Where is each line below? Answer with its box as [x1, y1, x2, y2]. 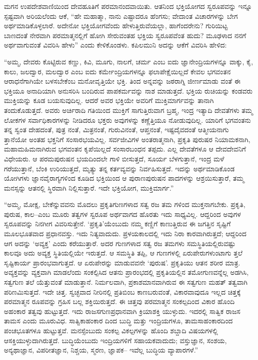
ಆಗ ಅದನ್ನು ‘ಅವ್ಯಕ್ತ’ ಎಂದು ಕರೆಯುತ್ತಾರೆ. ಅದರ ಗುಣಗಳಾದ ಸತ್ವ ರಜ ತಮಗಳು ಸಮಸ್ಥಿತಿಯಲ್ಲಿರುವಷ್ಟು [4, 238, 236, 248]
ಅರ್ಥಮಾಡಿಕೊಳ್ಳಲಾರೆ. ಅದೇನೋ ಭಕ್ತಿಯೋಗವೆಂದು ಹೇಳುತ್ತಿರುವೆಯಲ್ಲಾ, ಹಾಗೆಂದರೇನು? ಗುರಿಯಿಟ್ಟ [4, 20, 228, 31]
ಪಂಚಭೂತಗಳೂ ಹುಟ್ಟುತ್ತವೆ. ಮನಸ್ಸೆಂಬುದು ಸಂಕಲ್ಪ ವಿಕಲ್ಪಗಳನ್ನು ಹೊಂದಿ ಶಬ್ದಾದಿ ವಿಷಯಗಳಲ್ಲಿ [4, 325, 218, 335]
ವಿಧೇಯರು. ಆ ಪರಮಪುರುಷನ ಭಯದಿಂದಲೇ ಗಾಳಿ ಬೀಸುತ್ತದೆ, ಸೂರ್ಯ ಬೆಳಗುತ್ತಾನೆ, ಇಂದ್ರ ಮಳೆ [4, 153, 224, 163]
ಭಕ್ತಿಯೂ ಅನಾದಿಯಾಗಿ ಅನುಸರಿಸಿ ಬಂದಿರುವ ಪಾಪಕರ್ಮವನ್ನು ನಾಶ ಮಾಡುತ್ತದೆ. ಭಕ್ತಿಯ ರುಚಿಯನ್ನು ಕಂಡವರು [4, 85, 253, 96]
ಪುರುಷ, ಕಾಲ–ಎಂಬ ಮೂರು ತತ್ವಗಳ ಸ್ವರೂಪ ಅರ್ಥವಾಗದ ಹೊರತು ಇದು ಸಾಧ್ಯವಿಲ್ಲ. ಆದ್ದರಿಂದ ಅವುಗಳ [4, 208, 241, 219]
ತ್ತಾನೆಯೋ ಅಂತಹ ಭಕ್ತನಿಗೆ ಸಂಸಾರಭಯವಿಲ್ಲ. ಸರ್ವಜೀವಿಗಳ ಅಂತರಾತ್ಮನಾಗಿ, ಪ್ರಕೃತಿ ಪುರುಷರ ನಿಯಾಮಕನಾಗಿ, [4, 134, 251, 144]
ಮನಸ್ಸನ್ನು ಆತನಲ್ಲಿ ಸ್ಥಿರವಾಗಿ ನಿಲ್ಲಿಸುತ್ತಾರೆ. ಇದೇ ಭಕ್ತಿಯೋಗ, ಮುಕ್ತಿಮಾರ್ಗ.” [4, 182, 174, 193]
